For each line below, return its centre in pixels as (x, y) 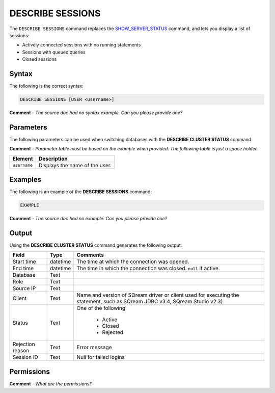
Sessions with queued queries (54, 52)
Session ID (25, 357)
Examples (25, 180)
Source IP (24, 289)
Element (23, 159)
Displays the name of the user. (75, 165)
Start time (24, 261)
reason (21, 351)
